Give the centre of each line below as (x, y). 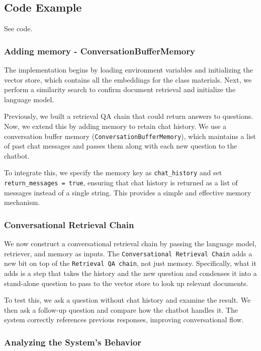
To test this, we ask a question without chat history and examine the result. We (127, 300)
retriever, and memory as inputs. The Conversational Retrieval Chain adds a (128, 253)
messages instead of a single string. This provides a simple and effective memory (128, 192)
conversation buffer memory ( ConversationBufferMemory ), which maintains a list (130, 136)
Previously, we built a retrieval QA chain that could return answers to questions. (129, 116)
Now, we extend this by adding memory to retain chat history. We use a (115, 126)
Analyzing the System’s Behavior (73, 342)
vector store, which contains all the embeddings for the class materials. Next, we (128, 79)
